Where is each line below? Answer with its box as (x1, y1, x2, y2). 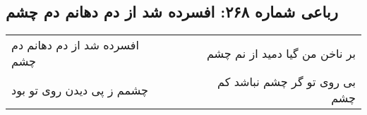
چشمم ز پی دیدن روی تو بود (11, 81, 148, 98)
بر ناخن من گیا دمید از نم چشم (206, 44, 356, 61)
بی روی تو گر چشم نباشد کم (217, 73, 356, 90)
